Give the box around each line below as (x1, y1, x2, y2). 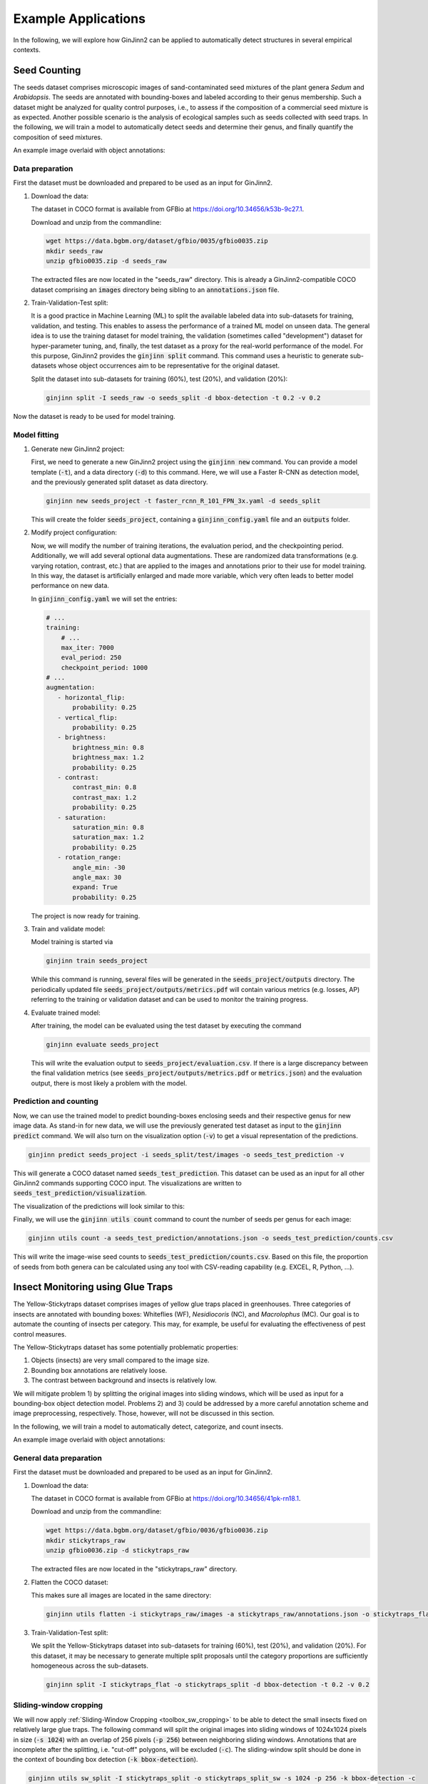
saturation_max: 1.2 (72, 833, 144, 841)
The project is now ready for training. (31, 911, 141, 920)
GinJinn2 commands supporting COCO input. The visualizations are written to (13, 1179, 242, 1187)
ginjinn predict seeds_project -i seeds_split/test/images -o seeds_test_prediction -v (28, 1150, 345, 1159)
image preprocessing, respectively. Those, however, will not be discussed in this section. (13, 1409, 275, 1418)
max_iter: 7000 (61, 643, 114, 652)
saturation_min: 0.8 (72, 823, 144, 831)
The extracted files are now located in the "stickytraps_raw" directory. (31, 1565, 238, 1573)
